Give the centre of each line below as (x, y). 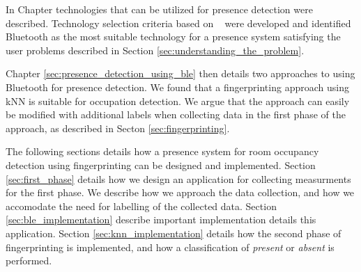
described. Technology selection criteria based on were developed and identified (178, 23)
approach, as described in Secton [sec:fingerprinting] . (118, 128)
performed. (29, 261)
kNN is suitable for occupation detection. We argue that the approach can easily (178, 101)
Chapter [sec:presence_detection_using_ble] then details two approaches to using (180, 73)
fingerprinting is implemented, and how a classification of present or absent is (170, 247)
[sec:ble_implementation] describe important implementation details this (161, 219)
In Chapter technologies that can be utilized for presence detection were (159, 9)
